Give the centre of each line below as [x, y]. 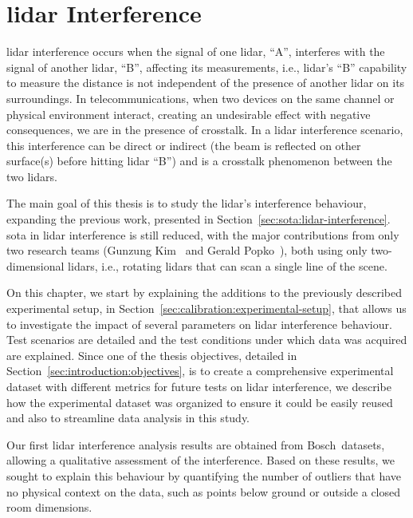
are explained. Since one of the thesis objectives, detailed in [152, 355]
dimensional [35, 265]
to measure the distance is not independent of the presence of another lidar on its [206, 83]
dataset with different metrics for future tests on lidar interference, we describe [199, 386]
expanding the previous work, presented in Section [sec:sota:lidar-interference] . [199, 219]
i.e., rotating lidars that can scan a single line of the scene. [244, 265]
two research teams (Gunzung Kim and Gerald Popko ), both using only [187, 250]
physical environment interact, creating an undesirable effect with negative [189, 114]
